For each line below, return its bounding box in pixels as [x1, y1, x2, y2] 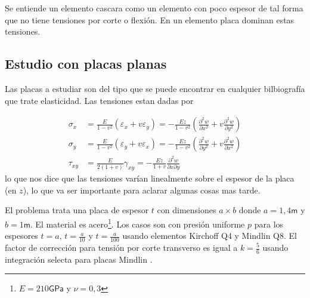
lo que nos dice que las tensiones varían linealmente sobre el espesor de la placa [5, 172, 294, 185]
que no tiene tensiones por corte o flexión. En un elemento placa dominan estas [5, 13, 294, 26]
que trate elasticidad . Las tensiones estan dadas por [5, 94, 194, 106]
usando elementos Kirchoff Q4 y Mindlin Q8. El [122, 229, 297, 242]
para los [254, 217, 284, 230]
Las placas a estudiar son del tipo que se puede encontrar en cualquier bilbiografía [5, 82, 305, 94]
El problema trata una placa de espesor [5, 204, 149, 216]
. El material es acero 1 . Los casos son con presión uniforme [30, 216, 245, 230]
